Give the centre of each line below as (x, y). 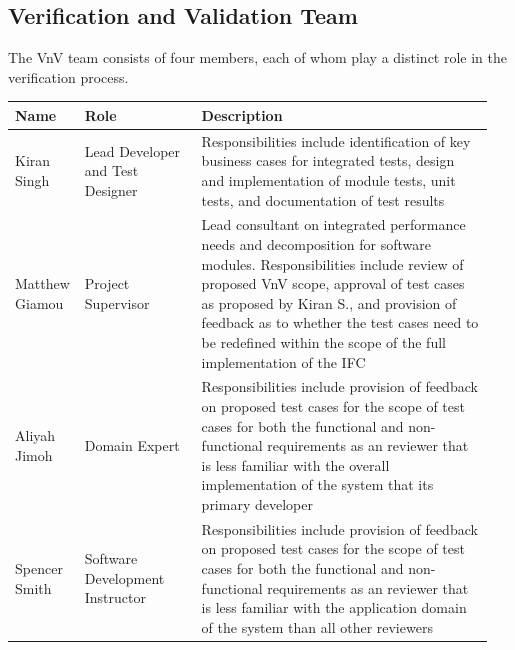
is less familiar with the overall (295, 464)
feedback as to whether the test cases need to (340, 322)
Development (124, 577)
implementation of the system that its (317, 484)
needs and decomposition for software (316, 243)
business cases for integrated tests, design (328, 160)
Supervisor (117, 302)
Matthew (42, 283)
